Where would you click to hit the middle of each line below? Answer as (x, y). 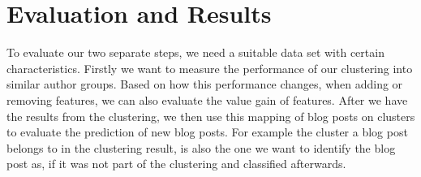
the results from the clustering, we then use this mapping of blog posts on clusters (211, 116)
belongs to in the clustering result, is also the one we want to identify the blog (201, 147)
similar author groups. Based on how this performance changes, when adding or (205, 84)
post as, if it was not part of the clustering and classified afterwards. (176, 164)
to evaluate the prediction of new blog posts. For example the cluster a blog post (207, 132)
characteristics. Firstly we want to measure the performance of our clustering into (210, 68)
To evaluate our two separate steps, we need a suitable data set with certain (195, 52)
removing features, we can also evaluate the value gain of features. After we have (207, 99)
